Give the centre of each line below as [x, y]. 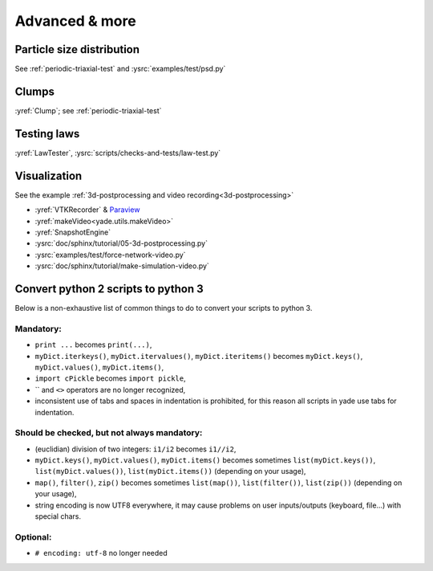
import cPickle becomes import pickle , [110, 378]
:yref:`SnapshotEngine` [73, 232]
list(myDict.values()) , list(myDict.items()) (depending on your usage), [170, 471]
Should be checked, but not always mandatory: [109, 433]
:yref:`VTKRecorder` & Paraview [87, 210]
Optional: [33, 536]
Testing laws [47, 134]
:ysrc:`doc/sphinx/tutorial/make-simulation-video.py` [122, 266]
